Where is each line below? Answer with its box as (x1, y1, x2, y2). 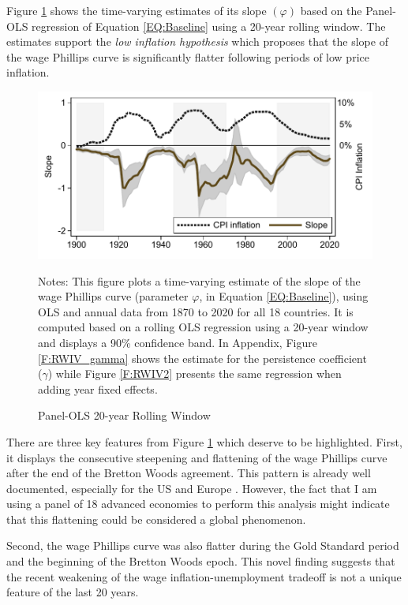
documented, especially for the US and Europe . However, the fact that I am (6, 480, 377, 496)
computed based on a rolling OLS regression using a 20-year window (38, 319, 369, 335)
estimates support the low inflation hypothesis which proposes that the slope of (6, 33, 388, 50)
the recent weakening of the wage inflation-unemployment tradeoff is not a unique (6, 568, 402, 584)
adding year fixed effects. (38, 380, 158, 397)
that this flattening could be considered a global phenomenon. (6, 510, 306, 527)
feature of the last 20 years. (6, 584, 139, 600)
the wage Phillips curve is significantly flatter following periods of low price (6, 48, 369, 65)
